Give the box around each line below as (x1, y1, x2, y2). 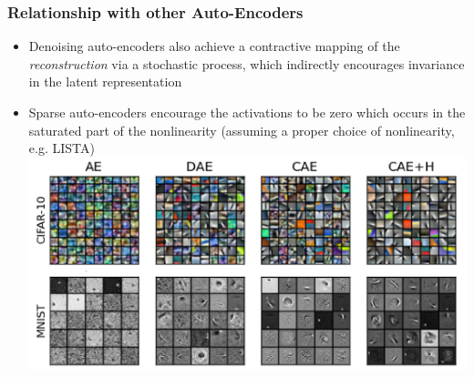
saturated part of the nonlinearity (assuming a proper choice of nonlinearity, (28, 120, 455, 139)
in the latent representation (28, 72, 182, 91)
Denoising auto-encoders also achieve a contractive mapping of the (28, 36, 400, 56)
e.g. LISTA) (28, 138, 95, 158)
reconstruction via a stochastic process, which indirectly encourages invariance (28, 54, 465, 73)
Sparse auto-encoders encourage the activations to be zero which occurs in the (28, 103, 466, 121)
